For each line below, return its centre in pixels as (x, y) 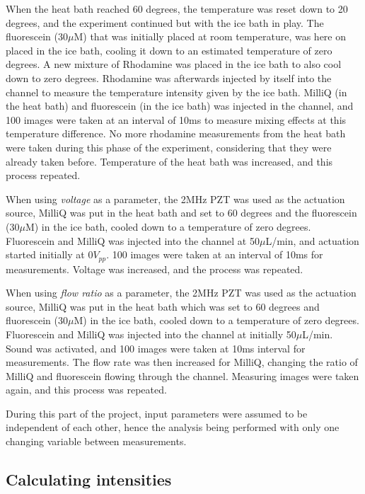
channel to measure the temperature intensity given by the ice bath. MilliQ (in (176, 92)
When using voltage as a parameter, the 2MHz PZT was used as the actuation (175, 199)
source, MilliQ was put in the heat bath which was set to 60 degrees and (163, 306)
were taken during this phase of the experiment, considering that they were (169, 147)
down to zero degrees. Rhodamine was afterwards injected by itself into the (169, 77)
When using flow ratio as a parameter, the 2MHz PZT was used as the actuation (181, 293)
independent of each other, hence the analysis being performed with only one (173, 427)
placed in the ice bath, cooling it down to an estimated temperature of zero (169, 50)
